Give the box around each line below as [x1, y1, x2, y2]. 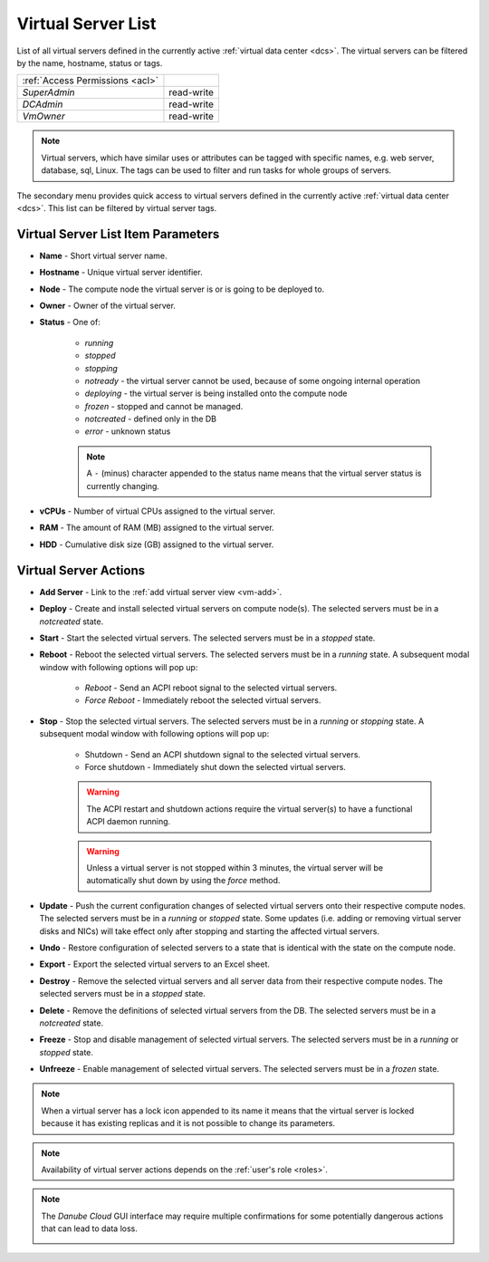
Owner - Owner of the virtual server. [39, 300, 177, 311]
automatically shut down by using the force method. [86, 875, 281, 886]
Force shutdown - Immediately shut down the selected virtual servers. [84, 762, 346, 773]
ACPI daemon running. [86, 816, 171, 827]
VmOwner [22, 110, 65, 122]
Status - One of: [39, 317, 101, 328]
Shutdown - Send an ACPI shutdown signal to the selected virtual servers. [84, 748, 361, 760]
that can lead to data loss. [41, 1223, 138, 1234]
